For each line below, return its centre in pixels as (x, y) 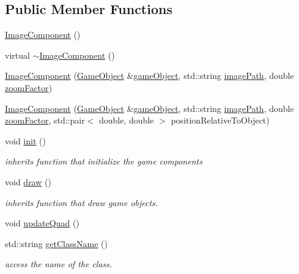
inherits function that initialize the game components (104, 161)
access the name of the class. (59, 264)
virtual (17, 55)
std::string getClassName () (56, 243)
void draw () (28, 181)
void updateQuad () (42, 223)
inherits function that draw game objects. (82, 202)
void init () (25, 140)
